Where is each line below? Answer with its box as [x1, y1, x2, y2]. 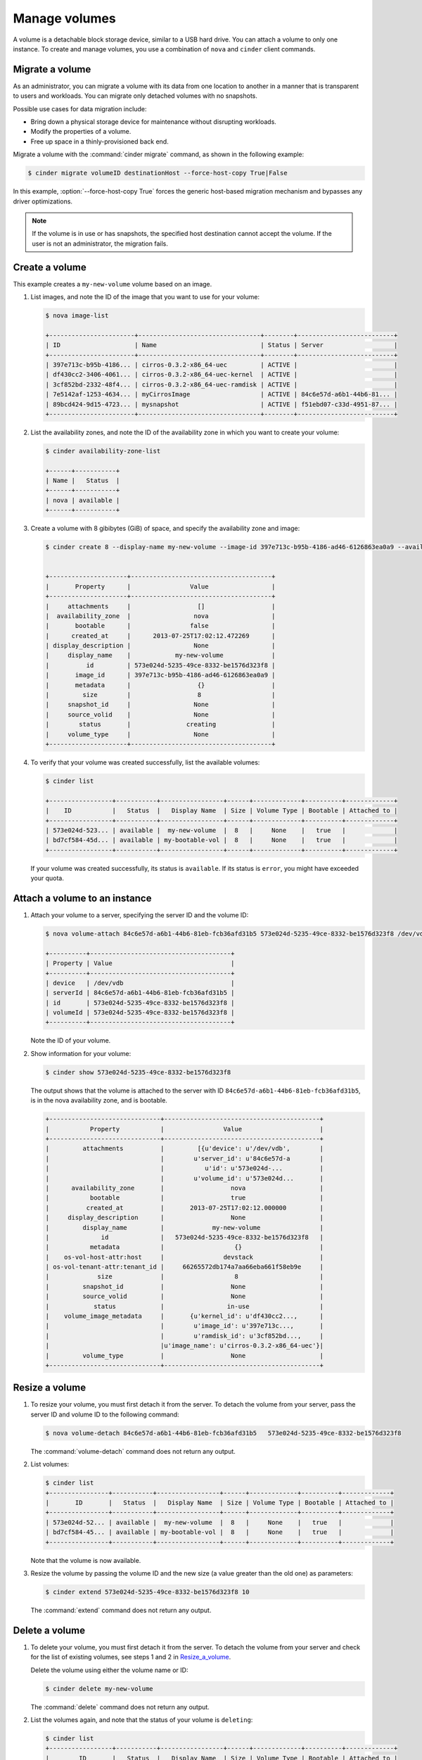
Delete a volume [13, 1624, 86, 1636]
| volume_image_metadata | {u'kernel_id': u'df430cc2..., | [45, 1312, 324, 1320]
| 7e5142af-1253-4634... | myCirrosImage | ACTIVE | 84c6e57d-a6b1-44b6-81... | [45, 391, 398, 398]
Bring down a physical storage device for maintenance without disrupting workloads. [30, 118, 277, 126]
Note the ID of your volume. [30, 1036, 111, 1045]
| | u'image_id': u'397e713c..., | [45, 1322, 324, 1330]
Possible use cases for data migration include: [13, 104, 147, 113]
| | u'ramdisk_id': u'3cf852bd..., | [45, 1331, 324, 1340]
